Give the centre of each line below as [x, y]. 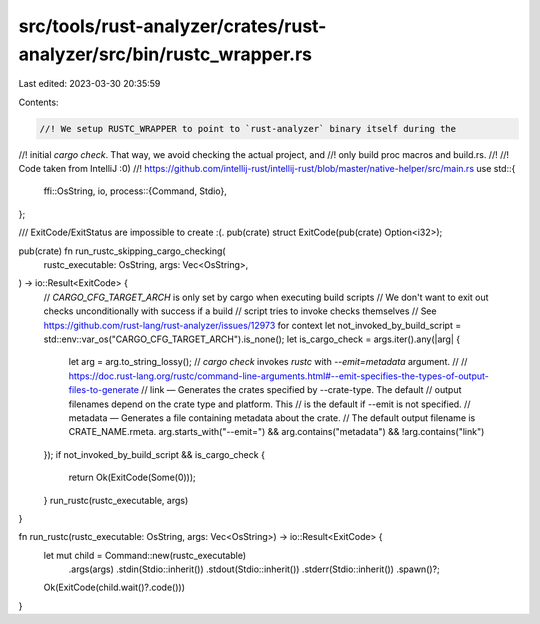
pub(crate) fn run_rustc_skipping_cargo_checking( [122, 251]
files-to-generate [104, 390]
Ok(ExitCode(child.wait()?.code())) [114, 587]
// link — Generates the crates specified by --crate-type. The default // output [301, 390]
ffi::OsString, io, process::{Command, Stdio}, [135, 191]
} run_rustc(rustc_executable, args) [116, 500]
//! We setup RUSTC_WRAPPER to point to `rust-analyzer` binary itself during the [248, 128]
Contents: [38, 102]
